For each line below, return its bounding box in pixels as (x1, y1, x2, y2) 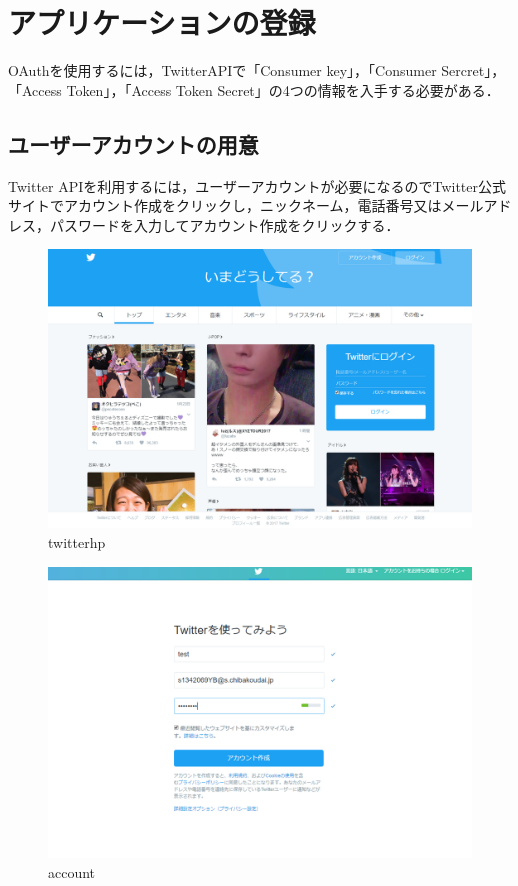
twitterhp (48, 531, 106, 552)
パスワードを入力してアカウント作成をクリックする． (49, 214, 400, 235)
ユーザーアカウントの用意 (8, 128, 259, 159)
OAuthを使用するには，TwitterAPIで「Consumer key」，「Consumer (8, 60, 437, 81)
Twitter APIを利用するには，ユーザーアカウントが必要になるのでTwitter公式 (8, 175, 506, 196)
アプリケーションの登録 (8, 2, 316, 43)
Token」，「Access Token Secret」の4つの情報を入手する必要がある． (66, 79, 500, 100)
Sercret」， (441, 60, 506, 81)
